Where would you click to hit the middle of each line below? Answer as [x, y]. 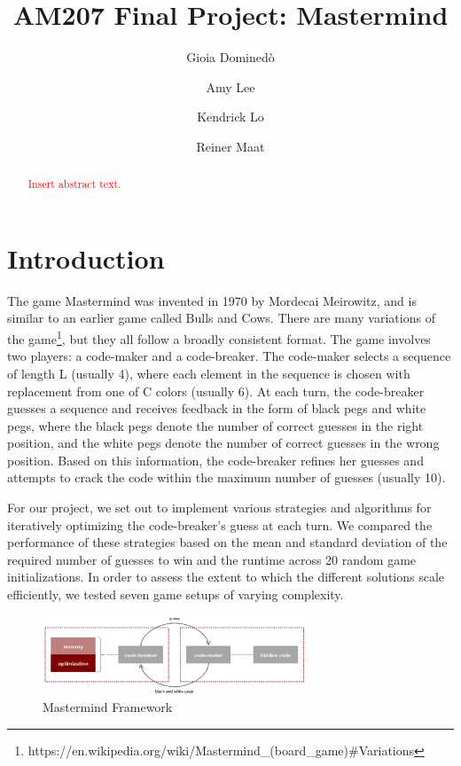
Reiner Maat [230, 146]
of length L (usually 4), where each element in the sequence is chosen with [209, 373]
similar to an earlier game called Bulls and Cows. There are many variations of [221, 318]
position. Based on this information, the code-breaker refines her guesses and [215, 460]
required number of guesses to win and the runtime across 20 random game [212, 559]
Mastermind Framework [108, 707]
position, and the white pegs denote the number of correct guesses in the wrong [223, 443]
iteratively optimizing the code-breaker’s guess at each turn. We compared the [220, 524]
